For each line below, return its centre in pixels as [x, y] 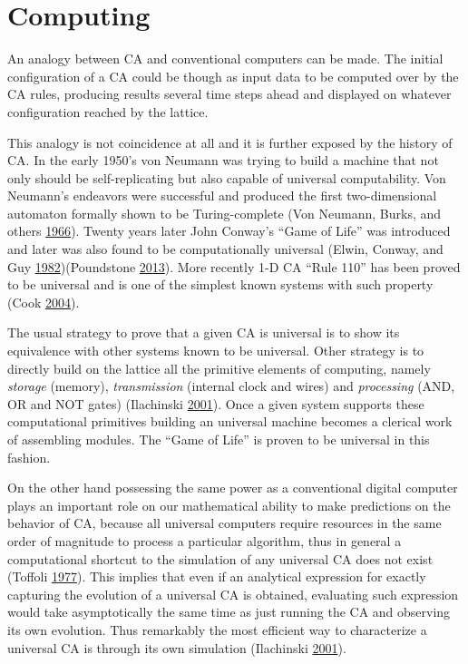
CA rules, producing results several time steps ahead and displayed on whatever [229, 94]
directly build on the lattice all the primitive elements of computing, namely [219, 368]
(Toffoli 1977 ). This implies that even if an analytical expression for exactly [217, 576]
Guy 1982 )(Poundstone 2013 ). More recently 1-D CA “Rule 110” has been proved [234, 266]
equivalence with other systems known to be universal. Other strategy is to [216, 351]
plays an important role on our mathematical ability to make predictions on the [229, 505]
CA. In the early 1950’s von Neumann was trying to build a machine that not [223, 160]
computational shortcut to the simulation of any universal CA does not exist [220, 558]
